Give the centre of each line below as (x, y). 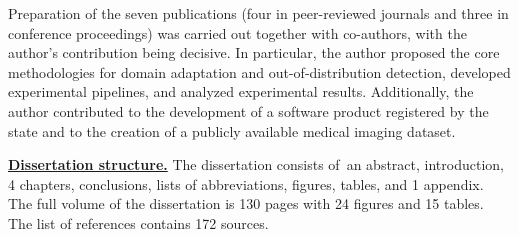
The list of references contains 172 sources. (138, 222)
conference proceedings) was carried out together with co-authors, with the (237, 32)
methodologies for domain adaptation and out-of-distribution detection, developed (259, 71)
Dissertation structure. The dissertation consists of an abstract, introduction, (256, 164)
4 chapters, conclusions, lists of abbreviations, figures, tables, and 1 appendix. (246, 183)
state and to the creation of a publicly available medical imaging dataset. (232, 130)
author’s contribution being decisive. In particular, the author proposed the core (254, 52)
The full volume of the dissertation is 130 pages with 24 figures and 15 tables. (246, 203)
